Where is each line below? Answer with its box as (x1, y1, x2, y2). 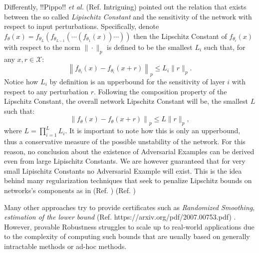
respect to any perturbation (4, 86, 88, 96)
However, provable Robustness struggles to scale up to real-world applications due (4, 221, 255, 232)
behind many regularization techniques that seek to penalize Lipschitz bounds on (4, 175, 252, 186)
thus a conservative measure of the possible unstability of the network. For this (4, 136, 246, 146)
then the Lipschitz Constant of (133, 30, 227, 41)
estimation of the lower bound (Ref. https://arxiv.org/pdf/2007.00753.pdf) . (4, 212, 236, 222)
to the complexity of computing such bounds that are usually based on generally (4, 231, 250, 242)
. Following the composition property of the (93, 86, 227, 96)
